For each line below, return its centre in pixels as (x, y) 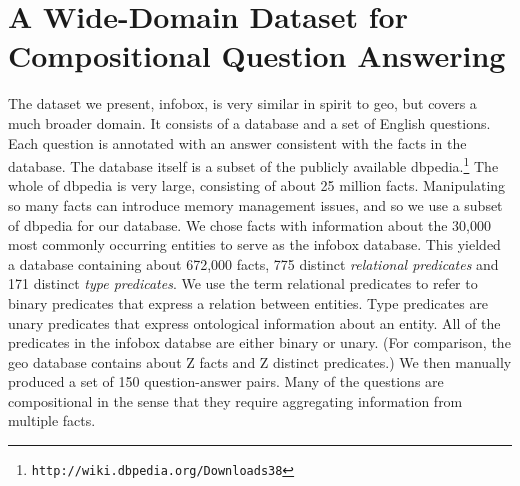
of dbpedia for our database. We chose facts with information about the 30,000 (250, 224)
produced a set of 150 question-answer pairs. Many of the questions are (226, 381)
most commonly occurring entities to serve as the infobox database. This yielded (254, 244)
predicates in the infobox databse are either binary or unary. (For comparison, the (259, 342)
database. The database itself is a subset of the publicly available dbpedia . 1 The (253, 164)
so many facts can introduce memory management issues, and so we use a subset (255, 204)
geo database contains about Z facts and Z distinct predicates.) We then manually (260, 361)
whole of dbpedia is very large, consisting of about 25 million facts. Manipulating (257, 185)
